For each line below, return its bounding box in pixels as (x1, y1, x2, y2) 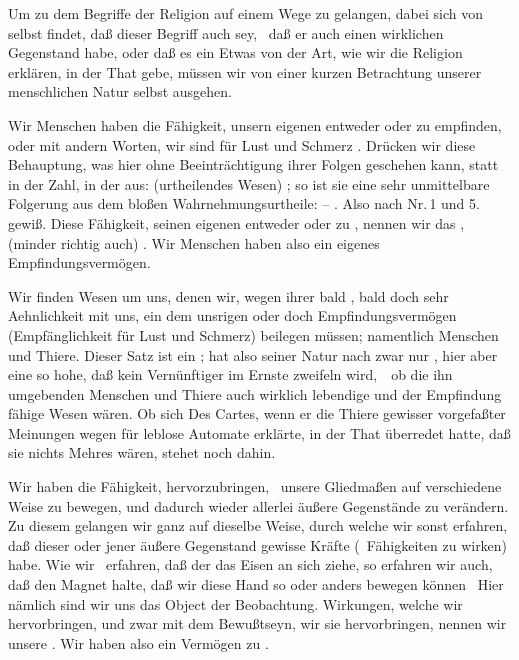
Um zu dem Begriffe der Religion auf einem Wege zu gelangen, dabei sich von (8, 3, 483, 23)
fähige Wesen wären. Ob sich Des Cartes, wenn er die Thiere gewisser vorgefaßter (8, 403, 506, 424)
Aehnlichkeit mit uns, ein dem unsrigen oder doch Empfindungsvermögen (8, 305, 457, 326)
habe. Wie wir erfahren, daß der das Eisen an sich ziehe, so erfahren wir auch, (8, 554, 493, 575)
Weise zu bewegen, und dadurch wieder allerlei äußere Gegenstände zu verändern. (8, 495, 509, 516)
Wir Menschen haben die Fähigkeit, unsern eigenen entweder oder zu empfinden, (8, 114, 502, 135)
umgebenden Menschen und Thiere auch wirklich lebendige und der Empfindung (8, 383, 502, 404)
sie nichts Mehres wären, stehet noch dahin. (8, 442, 276, 463)
